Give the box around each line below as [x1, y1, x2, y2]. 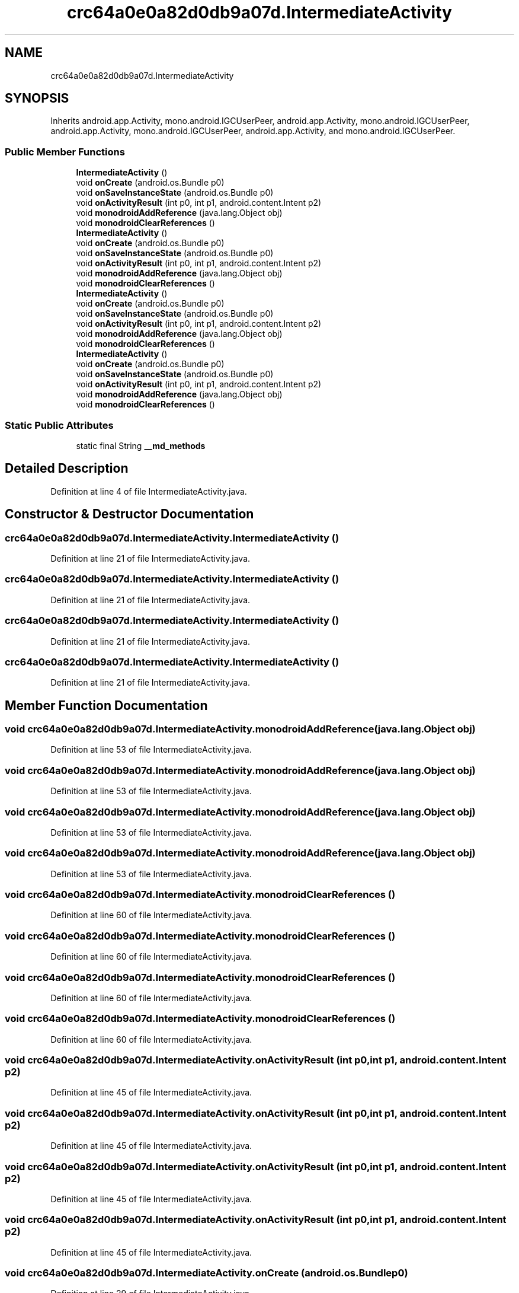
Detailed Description [5, 461, 129, 476]
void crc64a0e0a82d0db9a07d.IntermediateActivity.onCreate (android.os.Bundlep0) [5, 1267, 408, 1279]
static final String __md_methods [76, 440, 206, 451]
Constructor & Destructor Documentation [5, 507, 254, 522]
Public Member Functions [5, 145, 125, 158]
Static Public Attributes [5, 419, 114, 431]
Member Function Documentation [5, 698, 208, 713]
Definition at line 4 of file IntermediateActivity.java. [50, 486, 247, 496]
